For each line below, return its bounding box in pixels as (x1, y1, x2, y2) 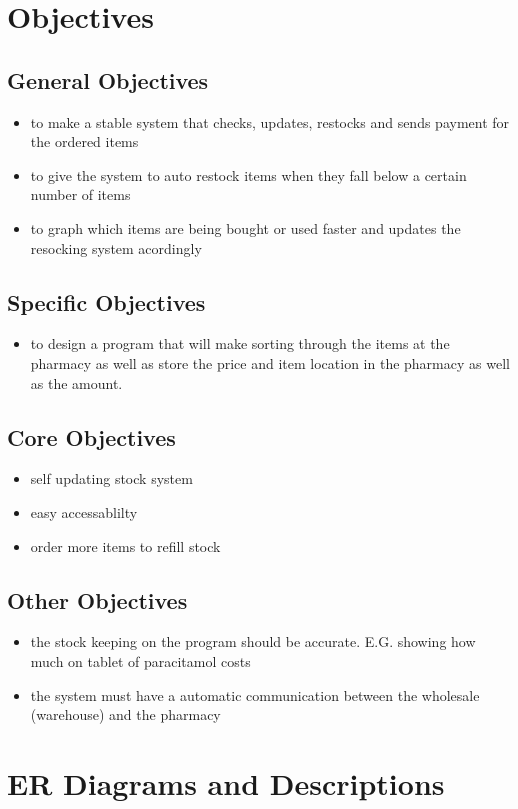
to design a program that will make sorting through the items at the (30, 333, 450, 354)
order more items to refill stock (30, 535, 221, 556)
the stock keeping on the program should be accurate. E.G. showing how (30, 631, 476, 652)
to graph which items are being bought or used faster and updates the (30, 217, 461, 238)
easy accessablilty (30, 501, 138, 522)
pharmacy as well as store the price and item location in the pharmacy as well (30, 352, 510, 373)
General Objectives (7, 64, 209, 95)
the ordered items (30, 131, 139, 152)
